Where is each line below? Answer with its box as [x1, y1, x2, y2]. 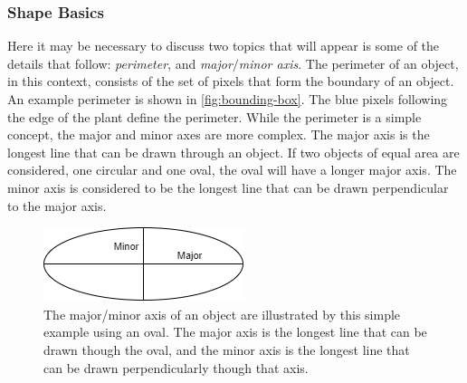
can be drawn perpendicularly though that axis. [43, 358, 309, 377]
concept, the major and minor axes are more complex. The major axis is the [7, 125, 430, 144]
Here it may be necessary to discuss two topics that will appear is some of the [7, 36, 440, 55]
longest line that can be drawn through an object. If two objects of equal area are [7, 142, 460, 161]
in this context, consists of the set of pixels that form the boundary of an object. [7, 72, 454, 91]
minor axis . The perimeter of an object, [238, 53, 459, 72]
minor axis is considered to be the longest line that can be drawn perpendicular [7, 177, 449, 196]
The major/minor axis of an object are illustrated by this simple [43, 304, 401, 323]
